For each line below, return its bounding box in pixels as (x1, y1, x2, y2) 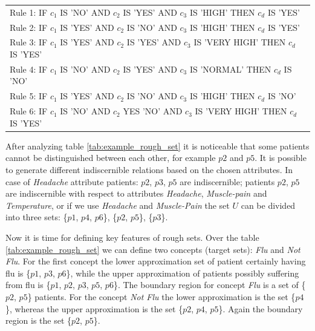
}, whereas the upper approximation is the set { (5, 302, 183, 315)
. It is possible (255, 151, 307, 164)
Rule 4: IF (10, 62, 48, 75)
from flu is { (5, 278, 51, 291)
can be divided (241, 198, 296, 211)
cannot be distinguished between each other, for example (5, 151, 216, 164)
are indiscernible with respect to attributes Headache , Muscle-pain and (5, 187, 267, 200)
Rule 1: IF (10, 5, 48, 18)
